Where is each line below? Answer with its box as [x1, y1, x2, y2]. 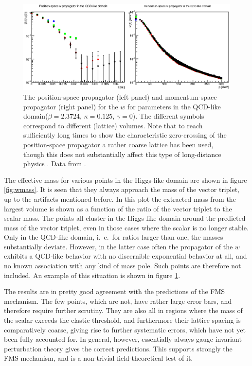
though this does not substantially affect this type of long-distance [23, 149, 221, 159]
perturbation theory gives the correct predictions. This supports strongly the [4, 343, 233, 353]
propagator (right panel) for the [23, 101, 118, 111]
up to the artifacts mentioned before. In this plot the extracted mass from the [4, 193, 236, 204]
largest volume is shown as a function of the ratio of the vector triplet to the [4, 203, 232, 213]
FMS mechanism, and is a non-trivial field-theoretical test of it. [4, 353, 193, 363]
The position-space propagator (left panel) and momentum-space [23, 91, 217, 102]
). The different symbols [132, 111, 204, 121]
